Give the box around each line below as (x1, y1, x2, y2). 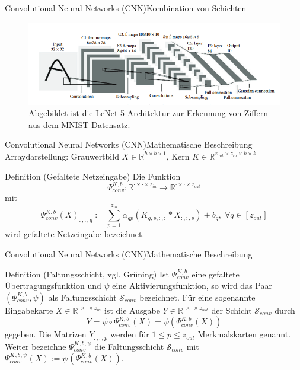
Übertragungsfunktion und (5, 279, 101, 292)
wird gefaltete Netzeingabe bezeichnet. (5, 228, 145, 240)
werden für (110, 328, 149, 340)
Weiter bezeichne (5, 340, 66, 352)
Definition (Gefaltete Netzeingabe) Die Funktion (5, 170, 181, 182)
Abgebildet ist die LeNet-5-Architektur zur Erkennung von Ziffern (28, 107, 268, 119)
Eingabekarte (5, 304, 53, 316)
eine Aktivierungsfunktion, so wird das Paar (112, 279, 272, 292)
